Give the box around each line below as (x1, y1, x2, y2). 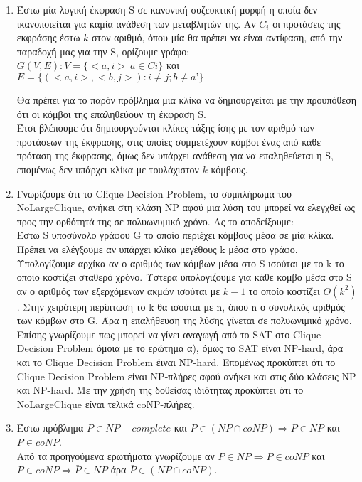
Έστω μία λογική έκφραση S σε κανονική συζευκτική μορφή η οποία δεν (16, 2, 318, 16)
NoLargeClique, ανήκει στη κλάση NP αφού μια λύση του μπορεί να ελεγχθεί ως (16, 200, 355, 215)
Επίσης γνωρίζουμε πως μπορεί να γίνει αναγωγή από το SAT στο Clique (16, 326, 321, 341)
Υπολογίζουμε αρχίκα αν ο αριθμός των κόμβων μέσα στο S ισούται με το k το (16, 255, 344, 270)
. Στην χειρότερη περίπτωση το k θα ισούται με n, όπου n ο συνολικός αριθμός (16, 299, 345, 314)
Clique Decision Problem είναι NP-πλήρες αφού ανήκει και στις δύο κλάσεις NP (16, 368, 356, 383)
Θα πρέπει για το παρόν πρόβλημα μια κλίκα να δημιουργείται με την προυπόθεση (16, 92, 357, 107)
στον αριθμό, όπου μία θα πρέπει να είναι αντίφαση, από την (91, 30, 343, 45)
